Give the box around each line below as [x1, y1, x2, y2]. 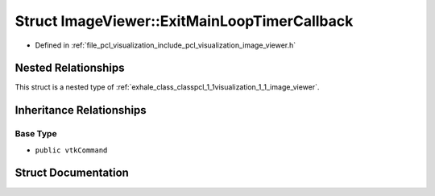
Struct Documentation [14, 166, 129, 180]
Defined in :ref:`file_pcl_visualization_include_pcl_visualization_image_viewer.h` [35, 40, 296, 50]
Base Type [14, 128, 57, 140]
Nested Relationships [14, 61, 125, 75]
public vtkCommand [35, 145, 108, 155]
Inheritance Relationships [14, 103, 147, 117]
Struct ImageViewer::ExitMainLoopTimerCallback [14, 12, 354, 30]
